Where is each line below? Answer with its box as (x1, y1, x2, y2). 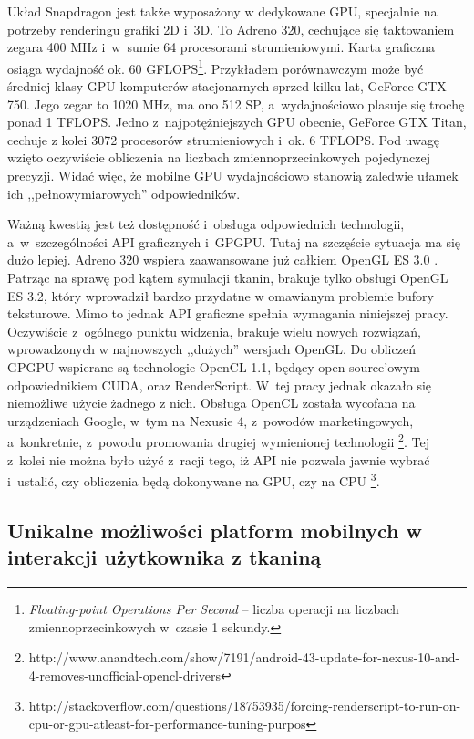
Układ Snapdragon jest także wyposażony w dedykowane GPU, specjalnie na (7, 2, 438, 20)
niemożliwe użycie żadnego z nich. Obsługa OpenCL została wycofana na (7, 393, 416, 412)
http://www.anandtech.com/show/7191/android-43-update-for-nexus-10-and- (28, 648, 460, 667)
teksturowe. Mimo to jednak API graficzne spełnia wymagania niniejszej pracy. (7, 304, 448, 323)
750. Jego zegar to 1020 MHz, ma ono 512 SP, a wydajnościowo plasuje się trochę (7, 94, 465, 113)
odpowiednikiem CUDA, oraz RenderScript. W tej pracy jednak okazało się (7, 375, 432, 394)
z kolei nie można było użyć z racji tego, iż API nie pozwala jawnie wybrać (7, 450, 430, 469)
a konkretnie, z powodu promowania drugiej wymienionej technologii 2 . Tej (7, 430, 429, 451)
